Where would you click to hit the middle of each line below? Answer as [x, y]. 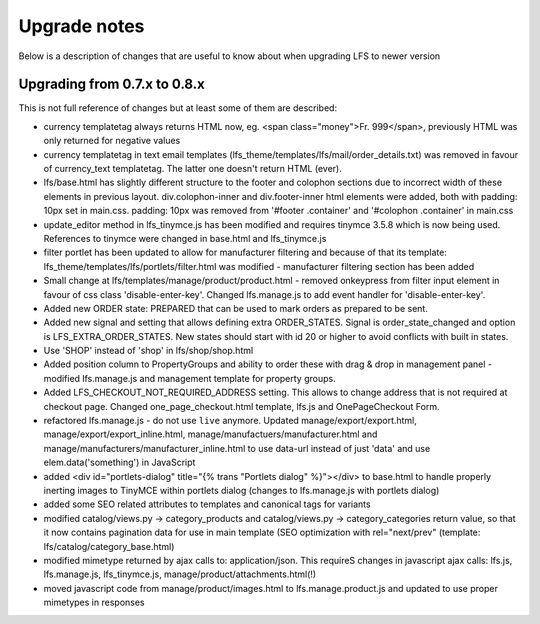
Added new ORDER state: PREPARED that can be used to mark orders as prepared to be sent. [236, 308]
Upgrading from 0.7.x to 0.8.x [111, 84]
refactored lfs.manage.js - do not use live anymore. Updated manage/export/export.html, [230, 421]
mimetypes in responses [94, 602]
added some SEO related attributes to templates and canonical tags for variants [207, 504]
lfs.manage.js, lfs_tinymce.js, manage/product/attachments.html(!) [180, 574]
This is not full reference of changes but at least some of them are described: [178, 108]
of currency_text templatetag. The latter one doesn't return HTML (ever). [192, 169]
